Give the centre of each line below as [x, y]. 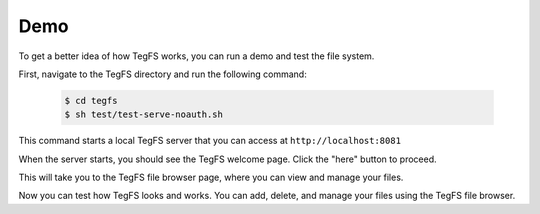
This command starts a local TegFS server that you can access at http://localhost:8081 [210, 141]
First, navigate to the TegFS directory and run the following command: [162, 74]
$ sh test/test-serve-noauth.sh [144, 114]
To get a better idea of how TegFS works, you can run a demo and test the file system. [196, 56]
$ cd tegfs [91, 100]
